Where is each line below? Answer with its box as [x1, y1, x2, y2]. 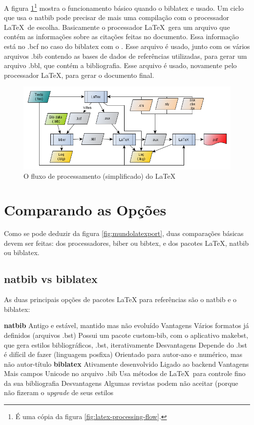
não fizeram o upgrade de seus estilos [4, 387, 113, 398]
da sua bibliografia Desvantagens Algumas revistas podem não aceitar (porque [4, 378, 238, 388]
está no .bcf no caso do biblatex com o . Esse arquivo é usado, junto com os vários [4, 41, 250, 51]
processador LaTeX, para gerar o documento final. [4, 70, 154, 80]
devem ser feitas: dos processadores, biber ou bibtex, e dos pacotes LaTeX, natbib [4, 237, 249, 248]
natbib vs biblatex [4, 271, 98, 286]
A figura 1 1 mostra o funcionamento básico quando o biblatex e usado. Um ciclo [4, 1, 244, 13]
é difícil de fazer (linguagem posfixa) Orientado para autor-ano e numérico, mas [4, 349, 243, 359]
